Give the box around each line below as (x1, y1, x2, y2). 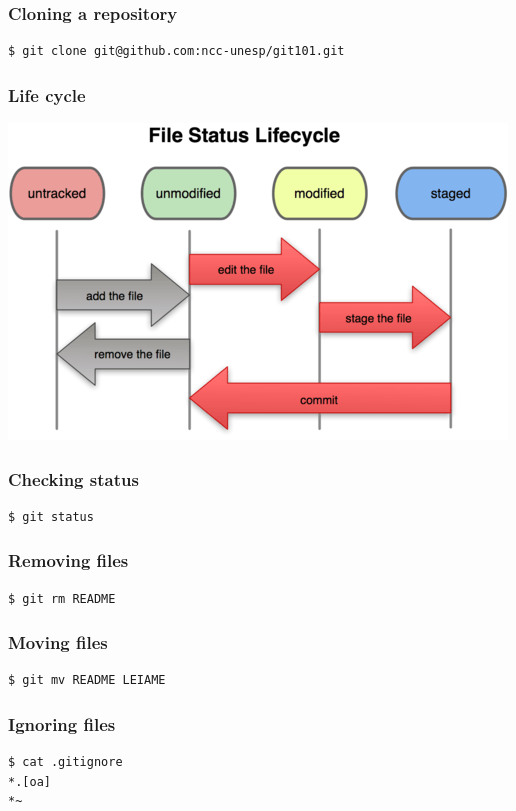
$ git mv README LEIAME (8, 673, 166, 688)
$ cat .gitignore (8, 755, 123, 770)
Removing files (8, 548, 129, 573)
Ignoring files (8, 711, 116, 736)
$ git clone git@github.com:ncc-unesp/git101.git (8, 44, 345, 59)
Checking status (8, 466, 139, 491)
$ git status (8, 509, 94, 524)
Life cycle (8, 82, 86, 107)
